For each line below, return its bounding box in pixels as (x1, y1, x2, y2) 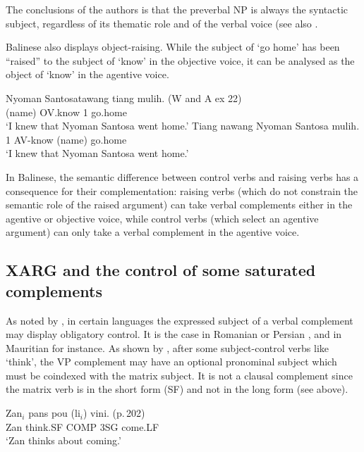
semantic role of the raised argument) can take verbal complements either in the (6, 197, 353, 212)
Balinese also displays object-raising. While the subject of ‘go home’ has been (6, 39, 340, 54)
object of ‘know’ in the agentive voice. (6, 67, 169, 82)
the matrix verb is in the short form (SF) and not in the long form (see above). (6, 382, 348, 396)
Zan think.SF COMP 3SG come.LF (6, 419, 159, 434)
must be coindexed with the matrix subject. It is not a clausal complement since (6, 368, 353, 382)
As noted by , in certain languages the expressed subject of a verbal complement (6, 313, 353, 327)
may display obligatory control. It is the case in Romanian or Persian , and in (6, 327, 342, 341)
